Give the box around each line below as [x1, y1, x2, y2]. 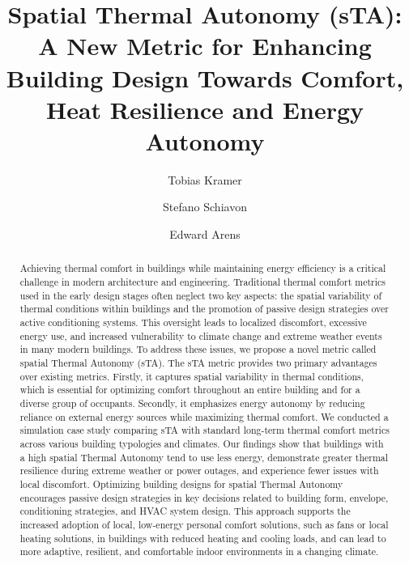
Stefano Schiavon [163, 198, 247, 215]
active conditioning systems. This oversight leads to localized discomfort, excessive [19, 316, 367, 329]
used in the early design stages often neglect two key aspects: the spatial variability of [19, 288, 382, 302]
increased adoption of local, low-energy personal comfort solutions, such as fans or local [19, 517, 389, 531]
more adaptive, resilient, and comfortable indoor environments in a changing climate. [19, 545, 379, 558]
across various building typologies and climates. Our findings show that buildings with [19, 436, 384, 450]
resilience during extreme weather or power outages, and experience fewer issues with [19, 464, 379, 477]
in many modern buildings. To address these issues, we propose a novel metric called [19, 342, 377, 356]
